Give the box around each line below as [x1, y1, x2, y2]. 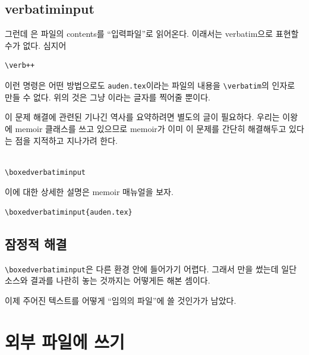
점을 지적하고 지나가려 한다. [15, 134, 118, 146]
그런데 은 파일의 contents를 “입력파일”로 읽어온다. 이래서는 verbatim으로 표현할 [5, 27, 299, 40]
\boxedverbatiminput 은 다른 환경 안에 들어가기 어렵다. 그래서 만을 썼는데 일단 [5, 262, 297, 275]
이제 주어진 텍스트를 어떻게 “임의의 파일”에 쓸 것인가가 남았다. [5, 294, 237, 306]
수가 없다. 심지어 [5, 39, 67, 51]
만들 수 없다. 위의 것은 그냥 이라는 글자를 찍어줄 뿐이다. [5, 90, 210, 103]
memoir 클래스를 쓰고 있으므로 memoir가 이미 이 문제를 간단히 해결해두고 [15, 122, 286, 134]
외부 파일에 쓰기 [5, 329, 125, 353]
